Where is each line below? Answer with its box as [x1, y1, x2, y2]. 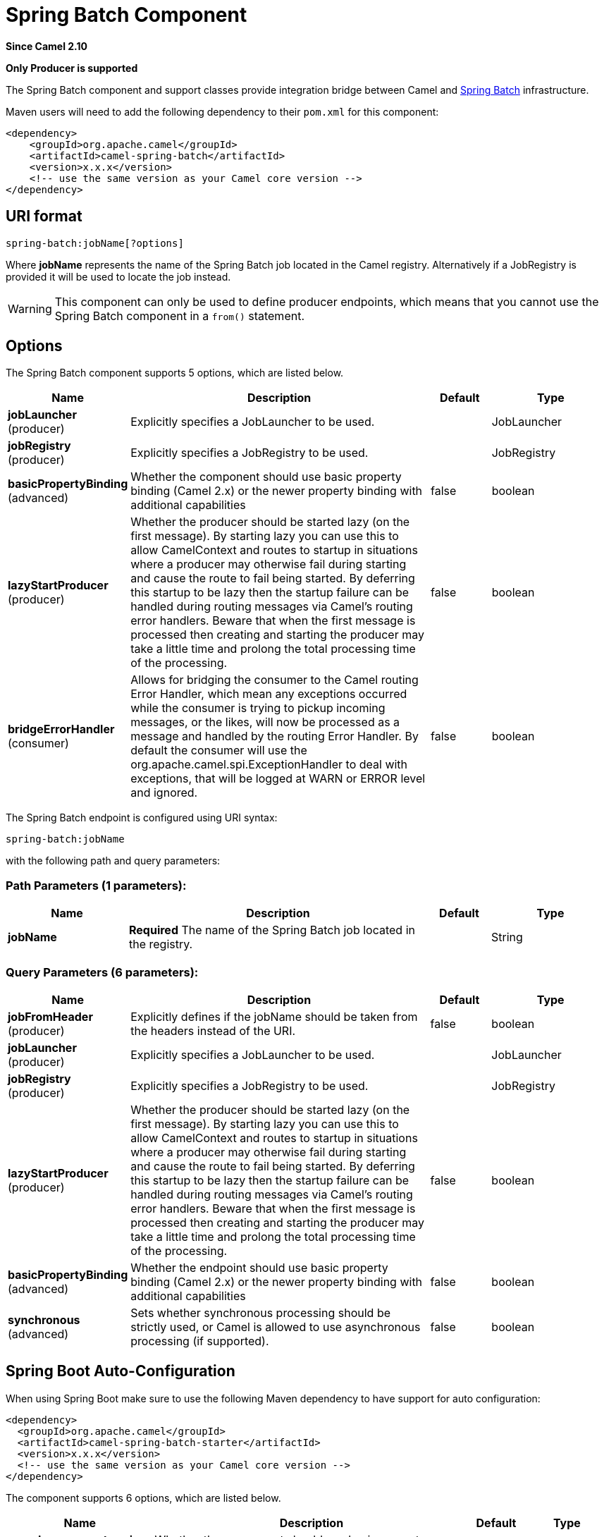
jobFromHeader [8, 1009, 93, 1024]
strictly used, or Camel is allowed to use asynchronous [130, 1319, 421, 1334]
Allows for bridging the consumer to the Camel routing [130, 673, 419, 687]
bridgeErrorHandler [8, 722, 115, 737]
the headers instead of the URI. [130, 1023, 296, 1038]
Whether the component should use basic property [130, 470, 402, 484]
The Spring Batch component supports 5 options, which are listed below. [6, 367, 344, 379]
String [491, 930, 523, 945]
